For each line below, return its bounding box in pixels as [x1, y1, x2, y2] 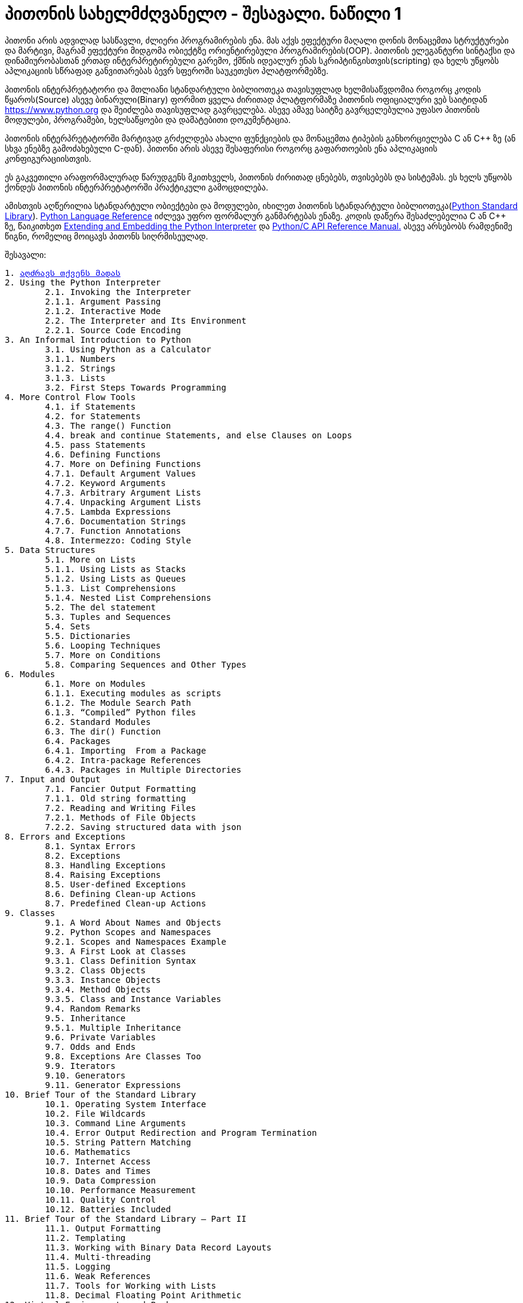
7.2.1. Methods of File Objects [45, 812, 196, 822]
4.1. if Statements [45, 401, 136, 411]
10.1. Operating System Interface [45, 1099, 207, 1109]
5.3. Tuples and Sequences [45, 611, 171, 622]
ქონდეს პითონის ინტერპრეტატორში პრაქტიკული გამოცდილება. [5, 182, 269, 192]
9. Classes [5, 908, 56, 918]
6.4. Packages [45, 736, 111, 746]
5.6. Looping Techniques [45, 640, 161, 650]
